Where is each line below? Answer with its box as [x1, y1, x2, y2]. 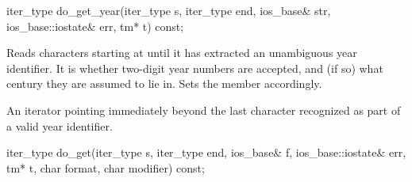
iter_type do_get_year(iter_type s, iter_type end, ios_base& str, [6, 2, 331, 18]
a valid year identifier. [6, 117, 113, 134]
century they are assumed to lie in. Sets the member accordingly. [6, 75, 322, 92]
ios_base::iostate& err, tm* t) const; [6, 17, 184, 34]
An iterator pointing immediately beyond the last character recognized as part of [6, 101, 401, 118]
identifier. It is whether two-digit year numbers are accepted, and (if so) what [6, 59, 383, 76]
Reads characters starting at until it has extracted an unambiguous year [6, 44, 357, 61]
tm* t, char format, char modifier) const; [6, 159, 205, 176]
